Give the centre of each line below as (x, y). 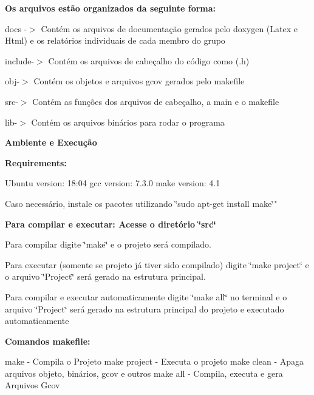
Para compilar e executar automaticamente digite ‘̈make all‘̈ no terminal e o (146, 296)
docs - (16, 28)
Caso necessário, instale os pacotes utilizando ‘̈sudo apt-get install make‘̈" (141, 203)
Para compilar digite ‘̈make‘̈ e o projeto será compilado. (108, 244)
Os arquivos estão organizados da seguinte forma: (111, 8)
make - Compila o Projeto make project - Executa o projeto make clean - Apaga (155, 361)
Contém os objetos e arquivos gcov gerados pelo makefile (139, 81)
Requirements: (36, 162)
